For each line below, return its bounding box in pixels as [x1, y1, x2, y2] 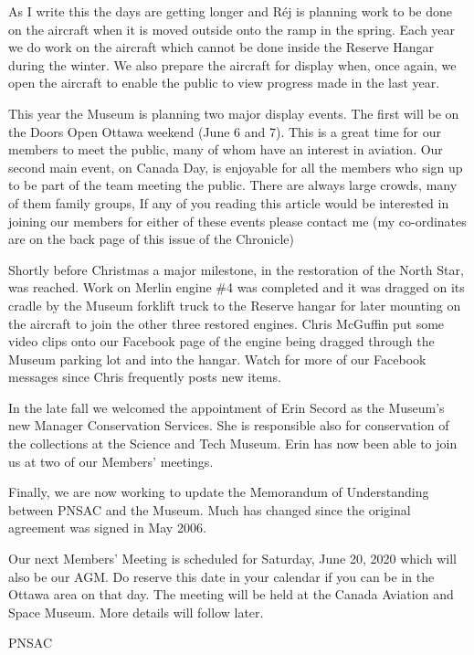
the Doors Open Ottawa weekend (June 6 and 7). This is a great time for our [8, 121, 442, 141]
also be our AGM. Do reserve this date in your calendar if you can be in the [8, 566, 435, 586]
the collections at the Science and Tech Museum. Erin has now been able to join [8, 434, 458, 453]
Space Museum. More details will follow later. [8, 602, 264, 621]
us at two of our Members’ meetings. [8, 451, 214, 470]
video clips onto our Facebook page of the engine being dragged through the [8, 332, 435, 351]
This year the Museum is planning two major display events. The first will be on [8, 103, 459, 122]
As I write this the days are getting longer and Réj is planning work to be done [8, 2, 452, 20]
